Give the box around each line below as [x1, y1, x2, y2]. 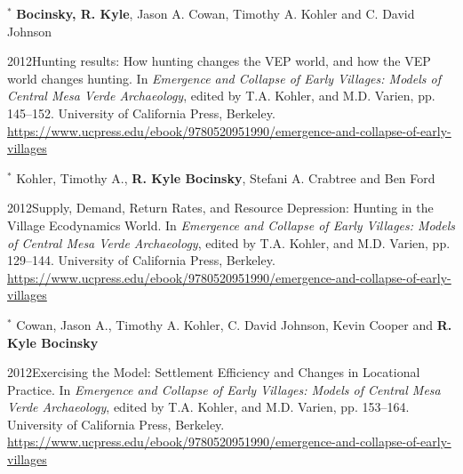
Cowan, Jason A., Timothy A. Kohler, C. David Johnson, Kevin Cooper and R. [16, 315, 452, 333]
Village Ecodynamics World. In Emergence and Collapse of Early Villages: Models [7, 215, 455, 234]
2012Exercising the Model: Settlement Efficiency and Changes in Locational [7, 363, 420, 382]
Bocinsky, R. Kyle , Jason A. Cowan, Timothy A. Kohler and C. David [16, 4, 415, 22]
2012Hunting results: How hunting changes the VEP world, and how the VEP [7, 52, 431, 70]
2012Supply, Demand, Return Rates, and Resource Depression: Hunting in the [7, 198, 434, 217]
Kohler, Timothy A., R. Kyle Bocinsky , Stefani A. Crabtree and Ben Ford [16, 168, 435, 187]
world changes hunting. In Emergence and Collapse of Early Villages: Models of [7, 68, 441, 87]
